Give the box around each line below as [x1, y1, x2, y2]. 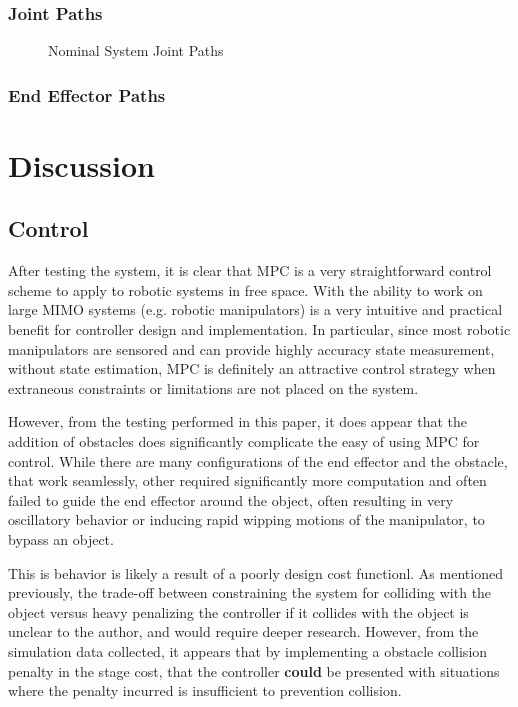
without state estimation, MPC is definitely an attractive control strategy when [8, 358, 496, 379]
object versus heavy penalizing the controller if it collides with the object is [8, 601, 469, 622]
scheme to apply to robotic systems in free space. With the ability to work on [8, 279, 483, 300]
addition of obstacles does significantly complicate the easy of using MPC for [8, 430, 480, 451]
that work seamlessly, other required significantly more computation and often [8, 470, 487, 491]
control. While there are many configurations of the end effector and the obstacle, [8, 450, 508, 471]
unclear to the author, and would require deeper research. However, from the [8, 621, 479, 642]
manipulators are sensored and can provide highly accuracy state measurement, [8, 338, 495, 359]
